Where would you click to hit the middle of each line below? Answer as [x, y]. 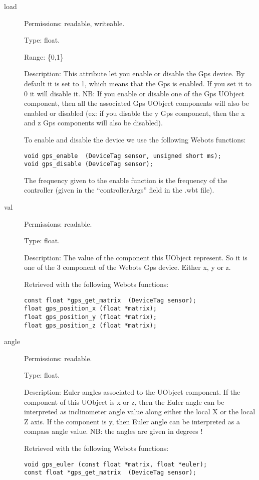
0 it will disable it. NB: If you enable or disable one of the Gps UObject [135, 93]
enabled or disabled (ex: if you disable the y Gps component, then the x [135, 113]
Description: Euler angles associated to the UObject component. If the [132, 392]
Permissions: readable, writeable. [74, 23]
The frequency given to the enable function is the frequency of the [126, 180]
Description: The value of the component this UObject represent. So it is [136, 257]
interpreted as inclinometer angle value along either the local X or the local [140, 412]
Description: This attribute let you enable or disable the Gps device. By [135, 73]
